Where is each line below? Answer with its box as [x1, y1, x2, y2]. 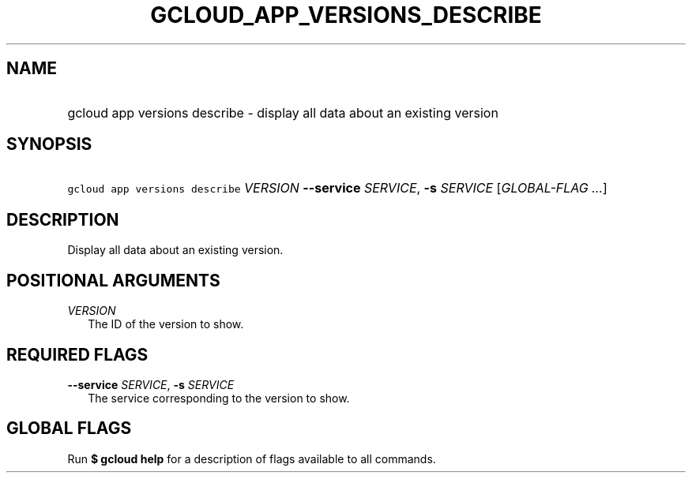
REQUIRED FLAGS [6, 344, 149, 365]
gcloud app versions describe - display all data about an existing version [67, 104, 498, 121]
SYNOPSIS [6, 134, 92, 155]
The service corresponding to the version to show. [88, 391, 350, 405]
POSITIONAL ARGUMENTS [6, 270, 220, 290]
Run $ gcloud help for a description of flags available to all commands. [67, 451, 436, 466]
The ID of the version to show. [88, 317, 244, 331]
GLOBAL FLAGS [6, 418, 132, 439]
